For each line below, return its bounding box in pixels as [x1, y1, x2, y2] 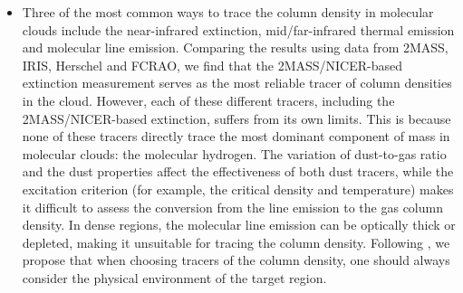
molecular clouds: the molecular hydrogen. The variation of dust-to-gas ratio [22, 144, 447, 163]
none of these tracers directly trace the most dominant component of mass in [22, 127, 450, 146]
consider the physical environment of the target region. [22, 268, 327, 287]
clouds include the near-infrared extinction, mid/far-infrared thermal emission [22, 20, 455, 39]
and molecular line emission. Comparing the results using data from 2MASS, [22, 38, 449, 57]
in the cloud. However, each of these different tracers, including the [22, 90, 395, 109]
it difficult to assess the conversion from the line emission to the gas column [22, 197, 443, 216]
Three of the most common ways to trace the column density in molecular [22, 3, 434, 21]
